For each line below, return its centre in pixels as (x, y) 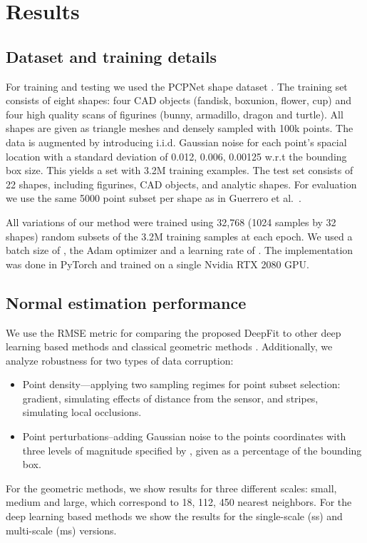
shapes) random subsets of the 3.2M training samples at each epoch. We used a (179, 236)
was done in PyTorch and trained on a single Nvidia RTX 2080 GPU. (157, 264)
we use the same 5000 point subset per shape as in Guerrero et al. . (154, 198)
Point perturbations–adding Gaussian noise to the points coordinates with (184, 436)
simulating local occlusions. (82, 412)
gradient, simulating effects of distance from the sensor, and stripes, (170, 398)
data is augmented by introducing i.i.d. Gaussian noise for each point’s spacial (176, 142)
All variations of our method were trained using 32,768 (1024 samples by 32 (171, 222)
